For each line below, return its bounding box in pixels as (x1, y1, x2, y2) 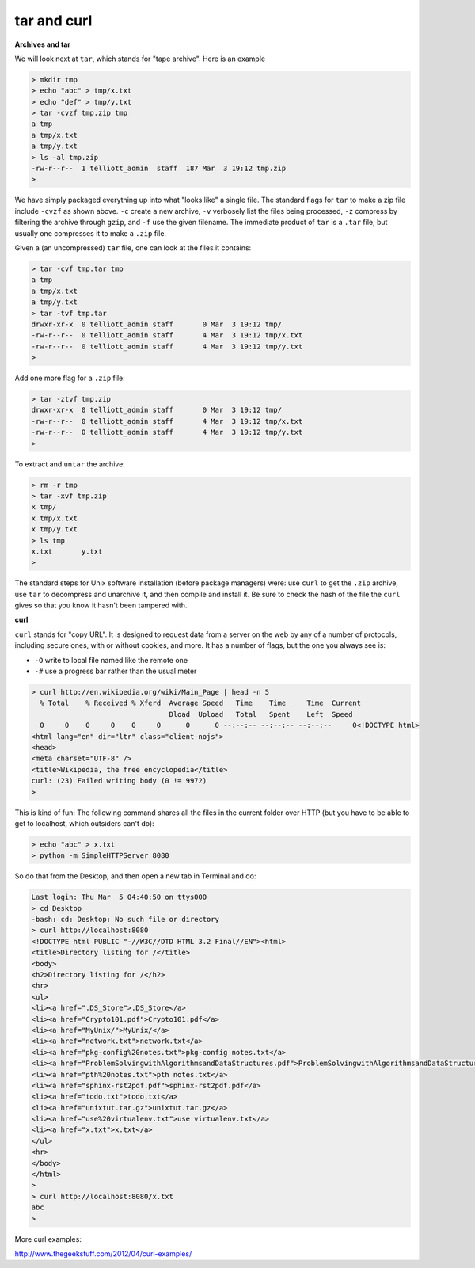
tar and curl (14, 12, 93, 29)
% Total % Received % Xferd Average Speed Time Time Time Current (40, 699, 362, 708)
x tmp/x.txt (31, 513, 78, 523)
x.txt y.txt (31, 546, 103, 556)
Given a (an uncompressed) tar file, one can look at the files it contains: (14, 242, 252, 253)
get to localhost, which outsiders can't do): (14, 818, 154, 828)
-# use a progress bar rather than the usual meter (34, 666, 197, 676)
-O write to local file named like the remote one (34, 655, 188, 664)
